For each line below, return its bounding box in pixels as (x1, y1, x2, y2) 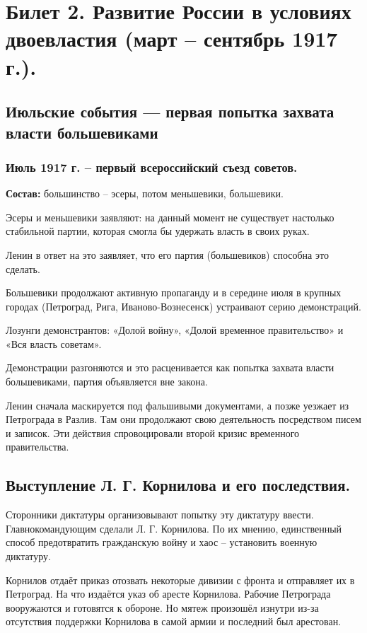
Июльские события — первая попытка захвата (6, 100, 334, 122)
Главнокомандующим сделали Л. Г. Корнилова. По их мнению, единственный (6, 521, 342, 535)
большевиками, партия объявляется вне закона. (6, 374, 208, 389)
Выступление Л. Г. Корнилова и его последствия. (6, 474, 351, 496)
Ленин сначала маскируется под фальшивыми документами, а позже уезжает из (6, 397, 349, 412)
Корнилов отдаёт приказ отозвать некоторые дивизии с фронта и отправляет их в (6, 572, 355, 587)
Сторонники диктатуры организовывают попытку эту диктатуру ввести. (6, 507, 314, 522)
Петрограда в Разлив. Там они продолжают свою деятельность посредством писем (6, 412, 361, 426)
